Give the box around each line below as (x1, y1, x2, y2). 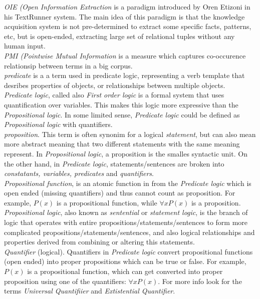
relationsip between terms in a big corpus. (4, 60, 133, 70)
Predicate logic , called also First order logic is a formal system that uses (4, 89, 224, 100)
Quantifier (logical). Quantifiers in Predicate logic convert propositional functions (4, 246, 253, 256)
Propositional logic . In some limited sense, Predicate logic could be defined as (4, 109, 240, 119)
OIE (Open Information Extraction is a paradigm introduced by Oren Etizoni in (4, 1, 250, 11)
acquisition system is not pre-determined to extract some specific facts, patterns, (4, 21, 251, 31)
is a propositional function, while (56, 197, 157, 207)
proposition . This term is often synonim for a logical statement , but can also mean (4, 128, 256, 139)
